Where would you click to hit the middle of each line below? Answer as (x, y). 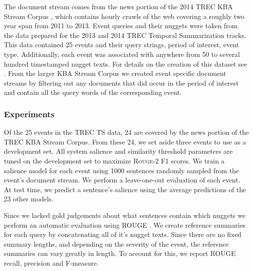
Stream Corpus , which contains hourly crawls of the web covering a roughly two (124, 16)
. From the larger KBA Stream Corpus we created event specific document (115, 73)
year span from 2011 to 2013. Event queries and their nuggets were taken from (121, 26)
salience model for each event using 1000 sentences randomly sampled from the (122, 170)
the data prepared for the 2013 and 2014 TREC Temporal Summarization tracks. (125, 35)
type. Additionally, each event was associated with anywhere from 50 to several (122, 54)
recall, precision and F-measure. (51, 262)
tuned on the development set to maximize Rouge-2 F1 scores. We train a (114, 160)
